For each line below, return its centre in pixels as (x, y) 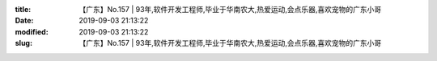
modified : (32, 31)
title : (23, 9)
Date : (24, 21)
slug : (23, 43)
